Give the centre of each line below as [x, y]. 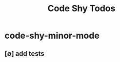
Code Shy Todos [81, 8]
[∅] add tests [24, 54]
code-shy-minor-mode [52, 36]
